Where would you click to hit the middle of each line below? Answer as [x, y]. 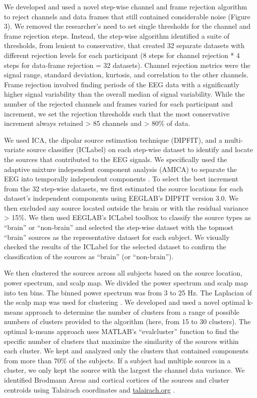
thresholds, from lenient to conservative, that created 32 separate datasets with [124, 45]
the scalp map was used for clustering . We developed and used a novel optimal [125, 302]
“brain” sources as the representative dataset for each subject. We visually [117, 237]
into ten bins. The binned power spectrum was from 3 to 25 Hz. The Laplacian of [128, 292]
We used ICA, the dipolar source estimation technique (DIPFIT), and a [113, 140]
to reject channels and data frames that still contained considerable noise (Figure [127, 16]
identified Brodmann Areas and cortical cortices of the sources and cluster [117, 379]
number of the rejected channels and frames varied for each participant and [119, 103]
